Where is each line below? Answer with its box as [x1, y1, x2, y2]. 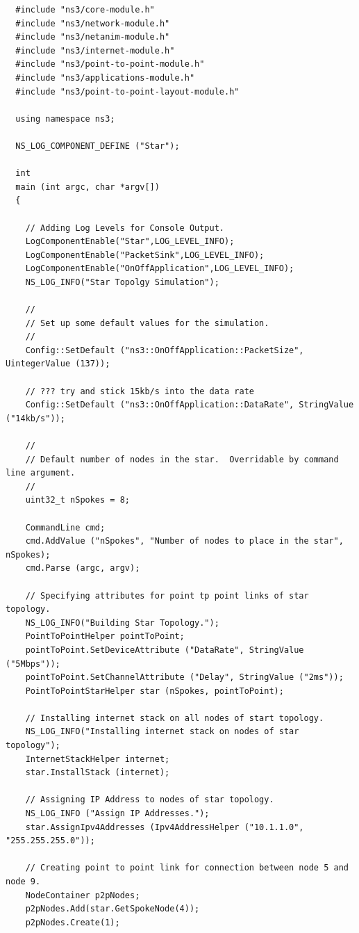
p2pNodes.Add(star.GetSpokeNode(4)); [25, 904, 200, 914]
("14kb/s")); [6, 413, 65, 423]
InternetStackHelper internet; [25, 754, 170, 764]
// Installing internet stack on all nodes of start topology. [25, 713, 324, 723]
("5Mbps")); [6, 658, 60, 669]
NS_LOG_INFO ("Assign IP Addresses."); [25, 809, 210, 819]
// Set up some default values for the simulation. [25, 318, 269, 328]
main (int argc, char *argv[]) [15, 181, 160, 192]
